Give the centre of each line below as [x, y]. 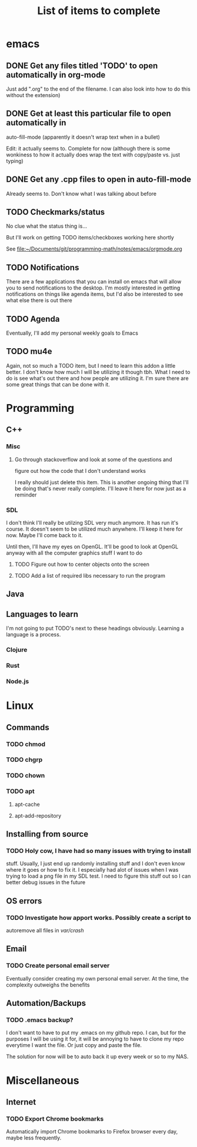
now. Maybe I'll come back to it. [45, 535]
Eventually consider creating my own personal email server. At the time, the [98, 978]
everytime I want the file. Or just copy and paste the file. [74, 1045]
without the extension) [33, 95]
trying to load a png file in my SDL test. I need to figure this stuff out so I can [98, 876]
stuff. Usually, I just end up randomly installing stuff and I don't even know [96, 863]
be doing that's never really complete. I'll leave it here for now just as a [100, 488]
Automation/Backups [46, 1003]
